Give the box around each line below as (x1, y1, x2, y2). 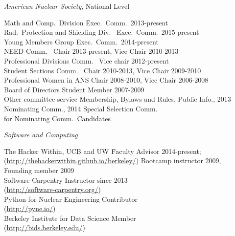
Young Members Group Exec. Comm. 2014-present (4, 36, 159, 46)
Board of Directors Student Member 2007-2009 (4, 84, 144, 94)
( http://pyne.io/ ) (4, 203, 56, 214)
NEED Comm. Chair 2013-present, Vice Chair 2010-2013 (4, 46, 179, 56)
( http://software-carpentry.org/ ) (4, 184, 101, 194)
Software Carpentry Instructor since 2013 (4, 174, 128, 185)
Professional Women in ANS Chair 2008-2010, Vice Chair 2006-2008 (4, 75, 209, 85)
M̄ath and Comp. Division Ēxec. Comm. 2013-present (4, 17, 168, 27)
